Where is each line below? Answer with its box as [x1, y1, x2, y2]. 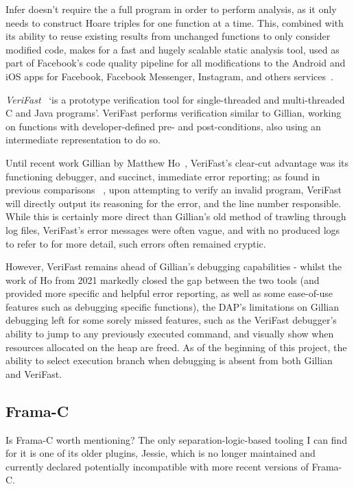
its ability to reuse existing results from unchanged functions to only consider [5, 29, 331, 43]
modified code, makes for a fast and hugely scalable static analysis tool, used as [5, 42, 340, 56]
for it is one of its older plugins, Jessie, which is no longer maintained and [5, 446, 316, 460]
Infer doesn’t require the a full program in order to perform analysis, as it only [5, 2, 337, 16]
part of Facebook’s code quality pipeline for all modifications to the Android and [5, 56, 346, 70]
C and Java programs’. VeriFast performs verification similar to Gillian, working [5, 106, 342, 120]
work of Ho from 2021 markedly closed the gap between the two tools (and [5, 272, 320, 287]
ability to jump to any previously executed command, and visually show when [5, 326, 334, 341]
